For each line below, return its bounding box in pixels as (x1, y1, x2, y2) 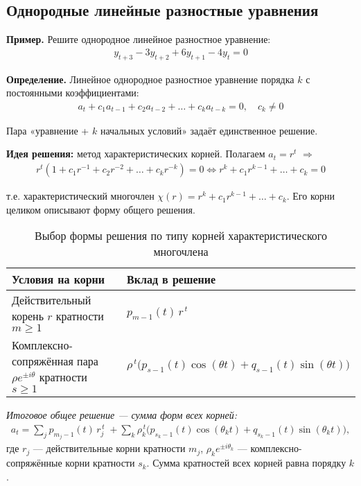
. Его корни (286, 189, 335, 203)
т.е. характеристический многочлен (6, 189, 155, 203)
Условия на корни (12, 271, 105, 288)
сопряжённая (12, 353, 73, 370)
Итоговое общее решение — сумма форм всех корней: (6, 408, 238, 422)
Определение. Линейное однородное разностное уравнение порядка (6, 71, 294, 86)
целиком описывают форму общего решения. (6, 202, 195, 216)
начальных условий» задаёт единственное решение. (100, 123, 318, 137)
